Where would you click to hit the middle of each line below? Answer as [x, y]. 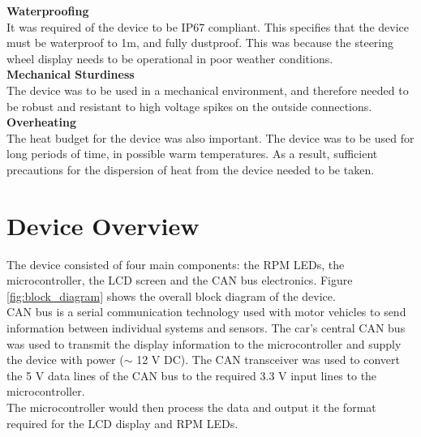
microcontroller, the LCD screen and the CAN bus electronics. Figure [180, 280]
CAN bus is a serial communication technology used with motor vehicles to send [206, 312]
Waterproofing [48, 11]
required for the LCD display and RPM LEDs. [122, 423]
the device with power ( [65, 360]
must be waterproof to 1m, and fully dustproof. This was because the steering [200, 43]
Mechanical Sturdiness [71, 74]
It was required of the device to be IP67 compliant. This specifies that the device [208, 26]
